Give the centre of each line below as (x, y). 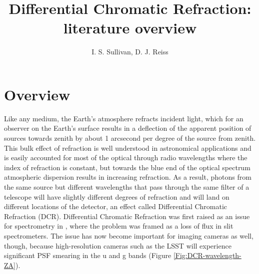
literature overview (130, 28)
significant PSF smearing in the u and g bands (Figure (88, 255)
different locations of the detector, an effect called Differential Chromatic (116, 206)
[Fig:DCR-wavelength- (207, 255)
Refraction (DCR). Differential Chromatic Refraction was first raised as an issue (127, 216)
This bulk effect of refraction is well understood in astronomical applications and (128, 147)
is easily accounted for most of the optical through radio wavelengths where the (126, 157)
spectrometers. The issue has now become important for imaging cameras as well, (129, 235)
